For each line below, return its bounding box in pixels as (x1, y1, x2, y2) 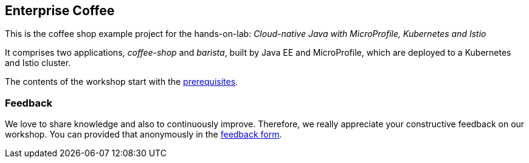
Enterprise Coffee (5, 3, 115, 18)
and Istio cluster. (5, 58, 71, 68)
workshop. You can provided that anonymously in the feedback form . (5, 129, 282, 140)
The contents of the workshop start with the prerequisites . (5, 76, 238, 87)
